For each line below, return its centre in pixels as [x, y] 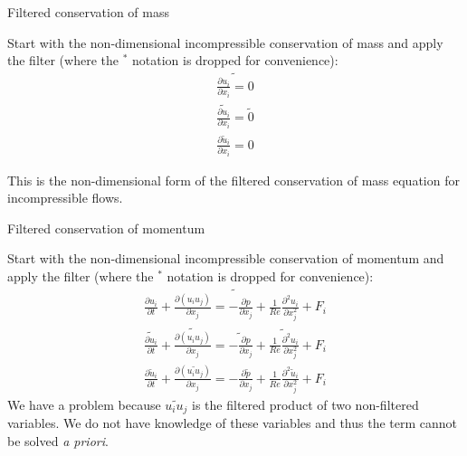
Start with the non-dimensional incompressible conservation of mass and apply [225, 42]
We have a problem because [84, 404]
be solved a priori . [58, 440]
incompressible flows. [65, 198]
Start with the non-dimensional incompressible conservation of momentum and [226, 258]
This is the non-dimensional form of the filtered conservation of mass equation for [233, 180]
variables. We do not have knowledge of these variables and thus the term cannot [233, 423]
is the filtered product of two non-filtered [305, 404]
